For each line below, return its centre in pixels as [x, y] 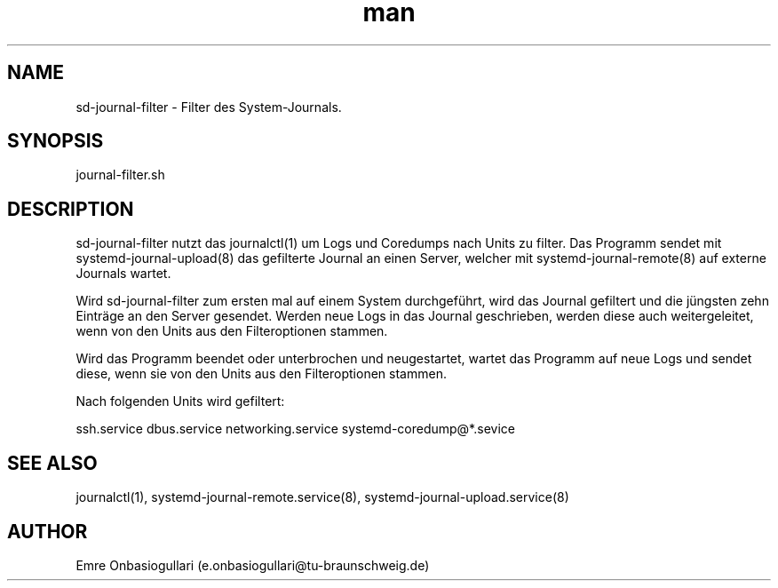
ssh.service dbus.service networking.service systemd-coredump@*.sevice [295, 429]
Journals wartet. [123, 274]
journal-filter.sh [120, 175]
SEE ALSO [52, 463]
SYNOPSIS [56, 141]
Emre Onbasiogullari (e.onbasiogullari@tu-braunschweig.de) [253, 565]
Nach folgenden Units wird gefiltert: [180, 401]
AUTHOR [48, 531]
